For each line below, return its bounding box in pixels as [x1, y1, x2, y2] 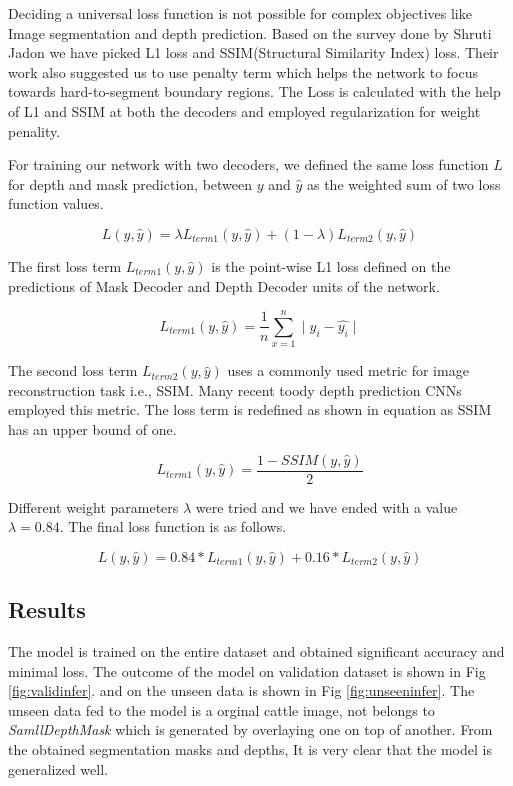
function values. [8, 193, 104, 214]
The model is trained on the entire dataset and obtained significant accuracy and [8, 641, 505, 662]
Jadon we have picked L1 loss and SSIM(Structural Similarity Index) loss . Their [8, 42, 499, 63]
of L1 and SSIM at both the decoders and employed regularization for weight [8, 100, 481, 121]
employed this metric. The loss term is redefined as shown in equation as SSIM [8, 399, 492, 420]
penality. [8, 120, 61, 141]
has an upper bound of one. [8, 419, 177, 440]
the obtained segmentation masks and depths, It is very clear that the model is [8, 739, 492, 760]
